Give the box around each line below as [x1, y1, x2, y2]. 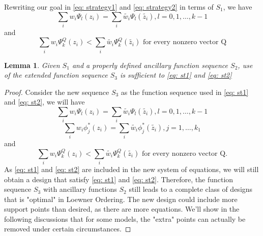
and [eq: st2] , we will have [4, 96, 85, 107]
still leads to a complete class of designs [129, 184, 253, 194]
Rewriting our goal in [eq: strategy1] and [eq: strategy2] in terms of [4, 2, 214, 12]
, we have [223, 2, 252, 12]
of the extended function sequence [4, 70, 108, 80]
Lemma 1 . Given [4, 59, 60, 70]
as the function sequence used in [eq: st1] [121, 86, 249, 97]
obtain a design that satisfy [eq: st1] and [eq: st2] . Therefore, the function [4, 174, 233, 184]
